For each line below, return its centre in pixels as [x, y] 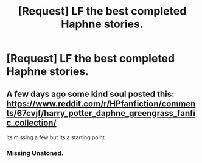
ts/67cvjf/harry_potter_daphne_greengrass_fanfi [101, 113]
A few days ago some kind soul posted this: [90, 94]
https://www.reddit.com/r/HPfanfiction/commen [101, 103]
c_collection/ [31, 122]
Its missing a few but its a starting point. [56, 137]
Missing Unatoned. [35, 153]
